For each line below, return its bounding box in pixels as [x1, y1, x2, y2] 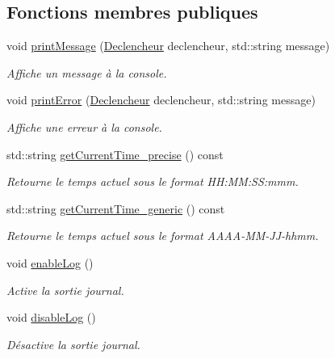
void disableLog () [6, 309, 96, 326]
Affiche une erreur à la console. [6, 118, 162, 135]
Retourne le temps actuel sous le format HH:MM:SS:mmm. [6, 173, 299, 190]
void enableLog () [6, 254, 94, 271]
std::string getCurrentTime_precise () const [6, 145, 224, 162]
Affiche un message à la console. [6, 64, 167, 81]
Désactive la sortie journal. [6, 335, 140, 352]
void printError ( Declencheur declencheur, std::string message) [6, 91, 316, 108]
